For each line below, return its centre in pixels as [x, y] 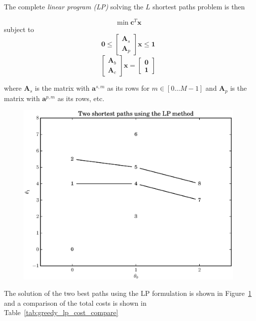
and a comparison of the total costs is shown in [75, 303]
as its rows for [128, 88]
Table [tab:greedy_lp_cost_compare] [61, 312]
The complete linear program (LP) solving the [74, 6]
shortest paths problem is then [199, 6]
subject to [19, 29]
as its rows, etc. [81, 98]
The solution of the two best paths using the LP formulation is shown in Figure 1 [128, 293]
